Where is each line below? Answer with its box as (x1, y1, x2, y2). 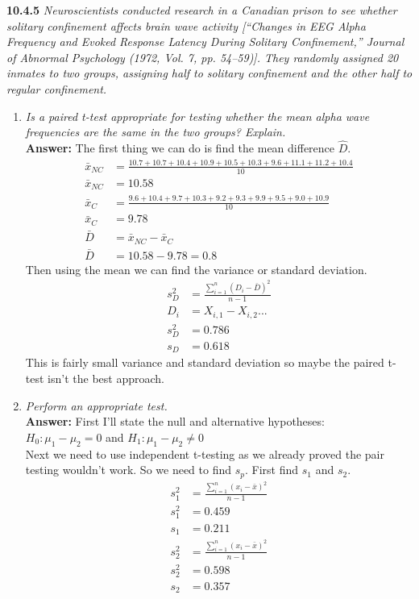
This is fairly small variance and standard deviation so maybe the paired (25, 354, 384, 371)
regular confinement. (6, 80, 107, 97)
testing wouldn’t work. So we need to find (25, 461, 232, 478)
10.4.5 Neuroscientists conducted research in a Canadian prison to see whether (6, 2, 397, 18)
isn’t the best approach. (48, 369, 164, 386)
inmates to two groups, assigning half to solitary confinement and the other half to (6, 64, 413, 81)
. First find (245, 461, 299, 478)
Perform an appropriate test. (25, 397, 168, 414)
